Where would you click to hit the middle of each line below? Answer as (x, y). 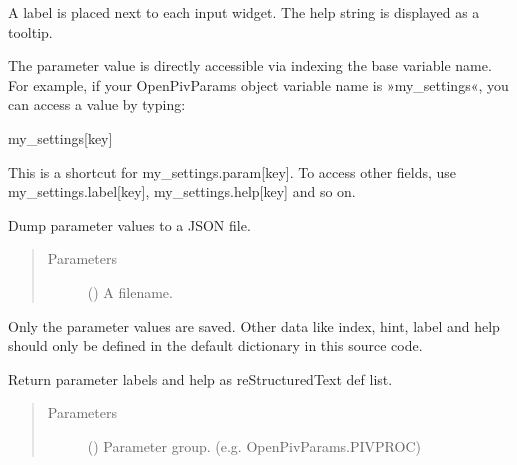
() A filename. (130, 291)
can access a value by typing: (97, 104)
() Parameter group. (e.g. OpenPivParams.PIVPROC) (254, 445)
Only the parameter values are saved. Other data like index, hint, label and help (254, 325)
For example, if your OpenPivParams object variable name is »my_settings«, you (258, 84)
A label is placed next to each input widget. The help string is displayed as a (244, 12)
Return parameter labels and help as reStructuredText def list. (200, 378)
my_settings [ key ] (60, 137)
